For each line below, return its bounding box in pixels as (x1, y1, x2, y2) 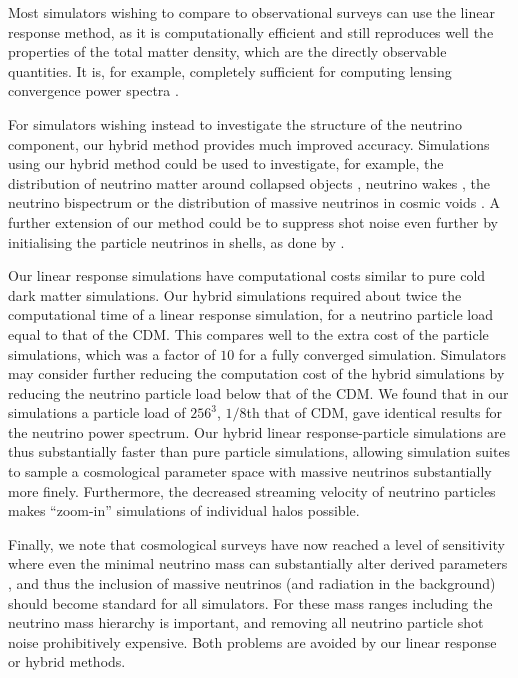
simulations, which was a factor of (8, 343, 216, 364)
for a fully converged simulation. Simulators (238, 343, 506, 364)
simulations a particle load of (8, 402, 186, 423)
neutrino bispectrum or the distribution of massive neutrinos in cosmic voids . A (8, 192, 500, 213)
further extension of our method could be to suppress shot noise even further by (8, 211, 498, 232)
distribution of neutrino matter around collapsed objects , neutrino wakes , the (8, 172, 491, 193)
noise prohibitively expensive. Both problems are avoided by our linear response (8, 631, 497, 652)
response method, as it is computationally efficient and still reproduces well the (8, 21, 494, 42)
